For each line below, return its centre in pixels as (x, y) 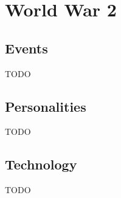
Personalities (46, 106)
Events (26, 48)
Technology (41, 164)
